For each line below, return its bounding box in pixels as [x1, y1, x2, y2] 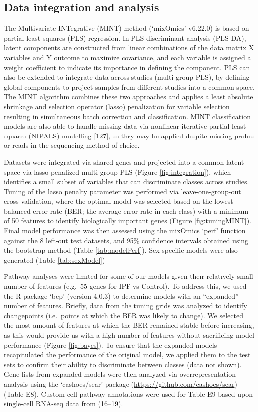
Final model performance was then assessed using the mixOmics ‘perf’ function [4, 225, 246, 236]
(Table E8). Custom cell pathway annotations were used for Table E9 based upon [4, 388, 253, 399]
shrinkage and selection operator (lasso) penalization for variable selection [4, 101, 230, 111]
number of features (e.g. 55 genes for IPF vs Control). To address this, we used [4, 281, 247, 291]
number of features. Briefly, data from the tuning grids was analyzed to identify [4, 300, 247, 311]
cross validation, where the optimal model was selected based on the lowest [4, 196, 233, 206]
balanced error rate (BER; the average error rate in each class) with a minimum [4, 205, 249, 216]
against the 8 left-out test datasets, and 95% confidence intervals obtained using [4, 235, 249, 245]
